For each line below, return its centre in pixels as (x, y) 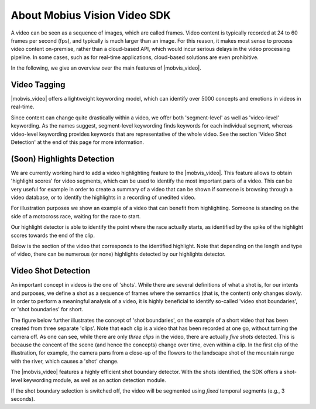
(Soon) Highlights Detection (63, 159)
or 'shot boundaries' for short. (47, 310)
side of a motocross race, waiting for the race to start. (76, 216)
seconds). (23, 399)
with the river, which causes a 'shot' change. (65, 361)
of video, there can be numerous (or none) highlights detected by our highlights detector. (118, 254)
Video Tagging (38, 85)
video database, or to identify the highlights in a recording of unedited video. (103, 197)
